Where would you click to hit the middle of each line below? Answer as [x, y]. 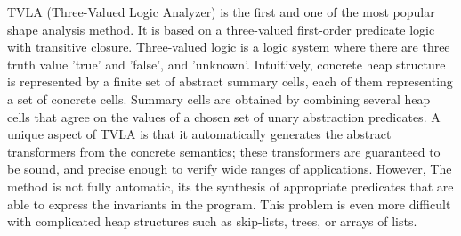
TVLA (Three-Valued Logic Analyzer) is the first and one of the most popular [221, 12]
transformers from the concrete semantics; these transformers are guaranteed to [224, 151]
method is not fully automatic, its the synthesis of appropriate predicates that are [230, 186]
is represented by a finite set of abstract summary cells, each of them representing [230, 81]
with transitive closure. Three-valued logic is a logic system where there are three [229, 47]
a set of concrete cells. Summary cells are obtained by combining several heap [219, 98]
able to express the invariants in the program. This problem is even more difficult [229, 203]
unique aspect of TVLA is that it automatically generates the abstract [199, 134]
